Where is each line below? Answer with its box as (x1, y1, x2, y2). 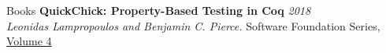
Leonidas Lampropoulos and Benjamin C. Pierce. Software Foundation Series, (6, 17, 380, 34)
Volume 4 (6, 33, 52, 49)
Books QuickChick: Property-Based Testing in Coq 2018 (6, 2, 311, 18)
